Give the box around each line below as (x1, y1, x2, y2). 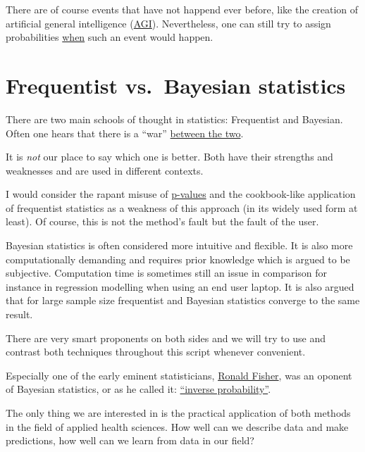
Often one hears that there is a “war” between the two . (6, 125, 244, 140)
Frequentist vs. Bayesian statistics (6, 70, 346, 99)
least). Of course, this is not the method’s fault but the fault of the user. (6, 214, 319, 229)
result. (6, 307, 33, 322)
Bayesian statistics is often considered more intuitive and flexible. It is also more (6, 238, 353, 253)
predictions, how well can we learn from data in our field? (6, 433, 254, 448)
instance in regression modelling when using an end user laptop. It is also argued (6, 279, 354, 294)
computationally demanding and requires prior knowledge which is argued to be (6, 251, 350, 266)
